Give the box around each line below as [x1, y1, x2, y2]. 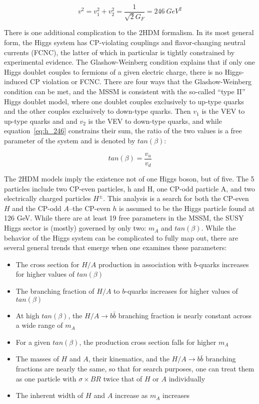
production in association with [98, 259, 192, 269]
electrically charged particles [4, 193, 91, 204]
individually [168, 373, 205, 383]
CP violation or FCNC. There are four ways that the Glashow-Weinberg [30, 76, 252, 87]
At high [15, 310, 39, 320]
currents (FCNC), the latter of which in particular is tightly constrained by [4, 47, 235, 57]
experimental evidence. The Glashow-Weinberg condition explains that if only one [4, 57, 255, 67]
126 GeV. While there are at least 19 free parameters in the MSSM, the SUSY [4, 213, 244, 223]
